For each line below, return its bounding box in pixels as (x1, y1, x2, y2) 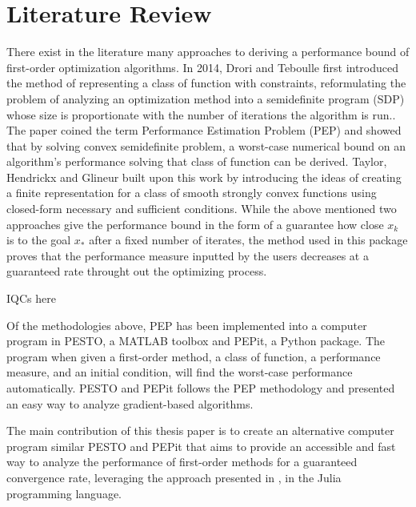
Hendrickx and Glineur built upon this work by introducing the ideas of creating (6, 168, 402, 185)
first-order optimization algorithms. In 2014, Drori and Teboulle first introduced (6, 58, 399, 75)
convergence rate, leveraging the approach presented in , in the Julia (6, 469, 342, 485)
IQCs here (6, 290, 56, 307)
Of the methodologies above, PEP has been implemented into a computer (6, 316, 367, 333)
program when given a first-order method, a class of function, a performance (6, 348, 381, 364)
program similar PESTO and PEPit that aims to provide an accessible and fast (6, 437, 396, 454)
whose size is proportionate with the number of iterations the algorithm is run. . (6, 106, 396, 123)
